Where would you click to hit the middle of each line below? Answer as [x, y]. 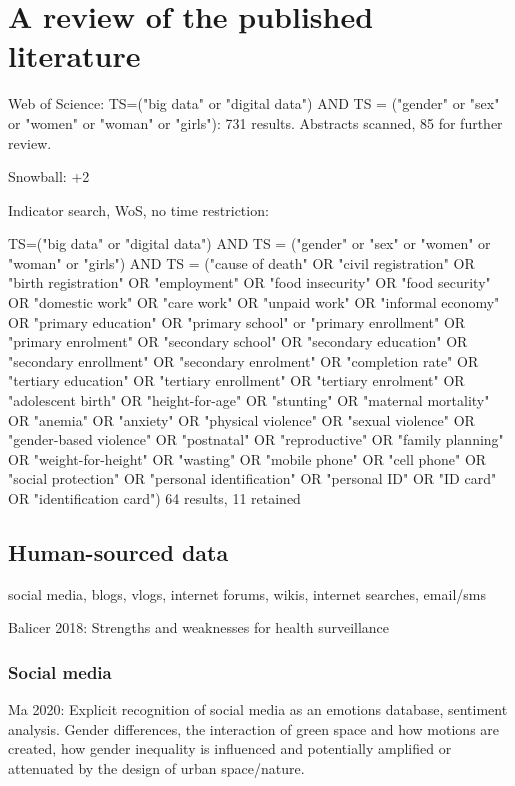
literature [74, 55]
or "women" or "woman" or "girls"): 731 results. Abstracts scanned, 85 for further [255, 122]
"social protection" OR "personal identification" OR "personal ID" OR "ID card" [252, 478]
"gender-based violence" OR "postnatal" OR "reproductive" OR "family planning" [256, 439]
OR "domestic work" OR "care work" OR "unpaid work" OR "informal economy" [254, 302]
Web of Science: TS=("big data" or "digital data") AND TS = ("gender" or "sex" [254, 103]
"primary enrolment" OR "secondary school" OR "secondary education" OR [238, 341]
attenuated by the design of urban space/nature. [156, 767]
